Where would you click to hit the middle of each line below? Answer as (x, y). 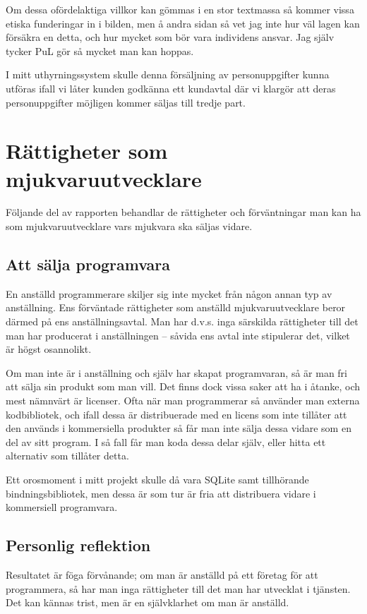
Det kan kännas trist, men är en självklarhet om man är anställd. (148, 602)
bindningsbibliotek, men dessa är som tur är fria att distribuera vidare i (161, 493)
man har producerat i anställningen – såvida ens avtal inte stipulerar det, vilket (178, 335)
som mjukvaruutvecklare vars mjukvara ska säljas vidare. (129, 226)
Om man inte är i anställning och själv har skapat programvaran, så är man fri (176, 372)
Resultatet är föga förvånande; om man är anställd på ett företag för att (162, 574)
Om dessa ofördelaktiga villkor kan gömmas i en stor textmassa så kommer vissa (180, 9)
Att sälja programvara (88, 264)
